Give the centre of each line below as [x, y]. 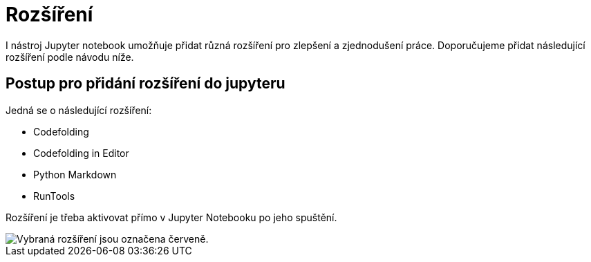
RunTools [54, 196]
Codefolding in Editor [81, 153]
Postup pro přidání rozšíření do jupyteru [146, 84]
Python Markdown [75, 174]
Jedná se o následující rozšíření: [79, 110]
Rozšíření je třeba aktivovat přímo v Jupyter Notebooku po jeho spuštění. [171, 217]
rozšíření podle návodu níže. [70, 57]
